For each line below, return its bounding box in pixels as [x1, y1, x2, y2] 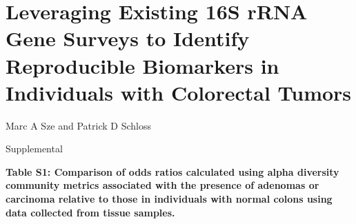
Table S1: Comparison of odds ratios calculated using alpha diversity [6, 164, 339, 179]
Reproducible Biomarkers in [6, 51, 279, 79]
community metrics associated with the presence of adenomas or [6, 178, 319, 192]
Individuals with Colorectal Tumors [6, 78, 352, 106]
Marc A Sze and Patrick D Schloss [6, 118, 151, 132]
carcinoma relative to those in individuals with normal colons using [6, 192, 333, 206]
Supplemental [6, 141, 63, 156]
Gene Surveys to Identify [6, 24, 250, 52]
